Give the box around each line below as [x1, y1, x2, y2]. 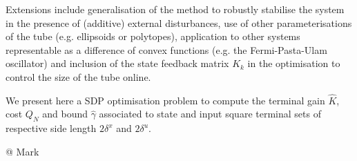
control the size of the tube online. [6, 69, 151, 84]
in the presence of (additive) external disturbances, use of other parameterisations [6, 15, 352, 30]
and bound [42, 106, 88, 121]
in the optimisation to [247, 56, 340, 70]
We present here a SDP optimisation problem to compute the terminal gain [6, 93, 325, 107]
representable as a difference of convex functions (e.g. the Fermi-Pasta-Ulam [6, 42, 327, 57]
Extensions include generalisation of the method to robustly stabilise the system [6, 2, 345, 16]
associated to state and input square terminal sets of [99, 106, 321, 121]
